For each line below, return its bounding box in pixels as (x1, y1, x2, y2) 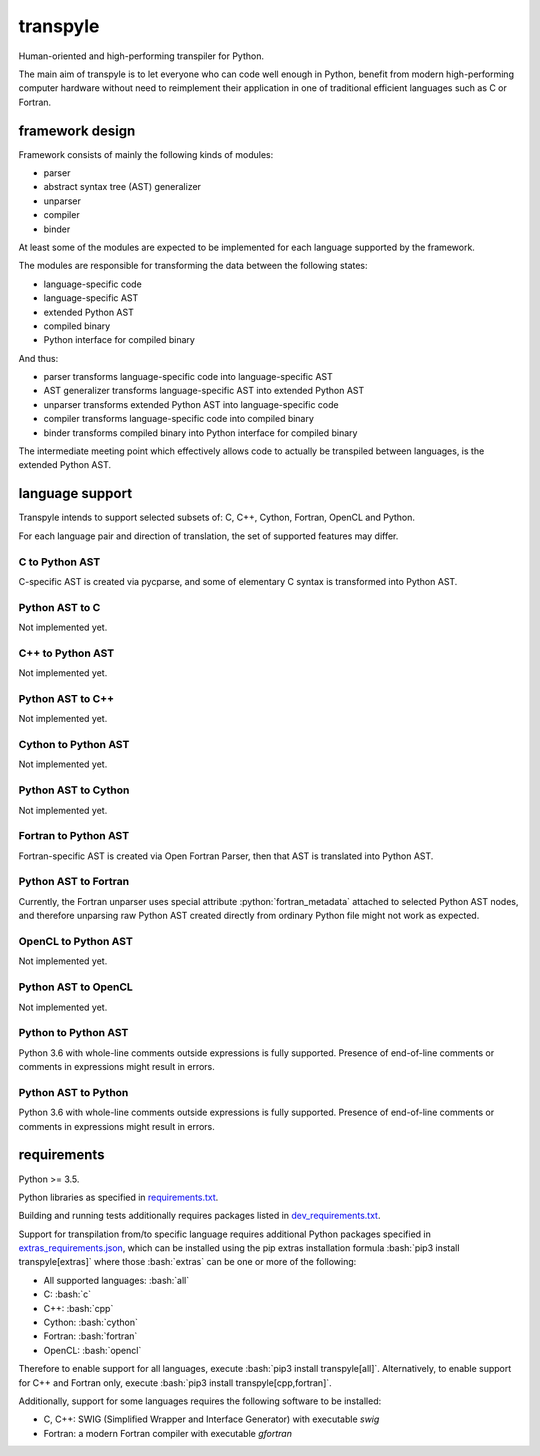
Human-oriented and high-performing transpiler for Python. (18, 50, 265, 62)
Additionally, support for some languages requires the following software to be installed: (18, 1395, 382, 1407)
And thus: (18, 352, 59, 364)
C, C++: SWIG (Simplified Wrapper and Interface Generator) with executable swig (43, 1413, 380, 1425)
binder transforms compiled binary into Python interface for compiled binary (43, 426, 358, 439)
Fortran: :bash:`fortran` (43, 1330, 138, 1342)
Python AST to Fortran (18, 875, 130, 889)
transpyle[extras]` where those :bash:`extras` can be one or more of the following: (18, 1256, 357, 1268)
